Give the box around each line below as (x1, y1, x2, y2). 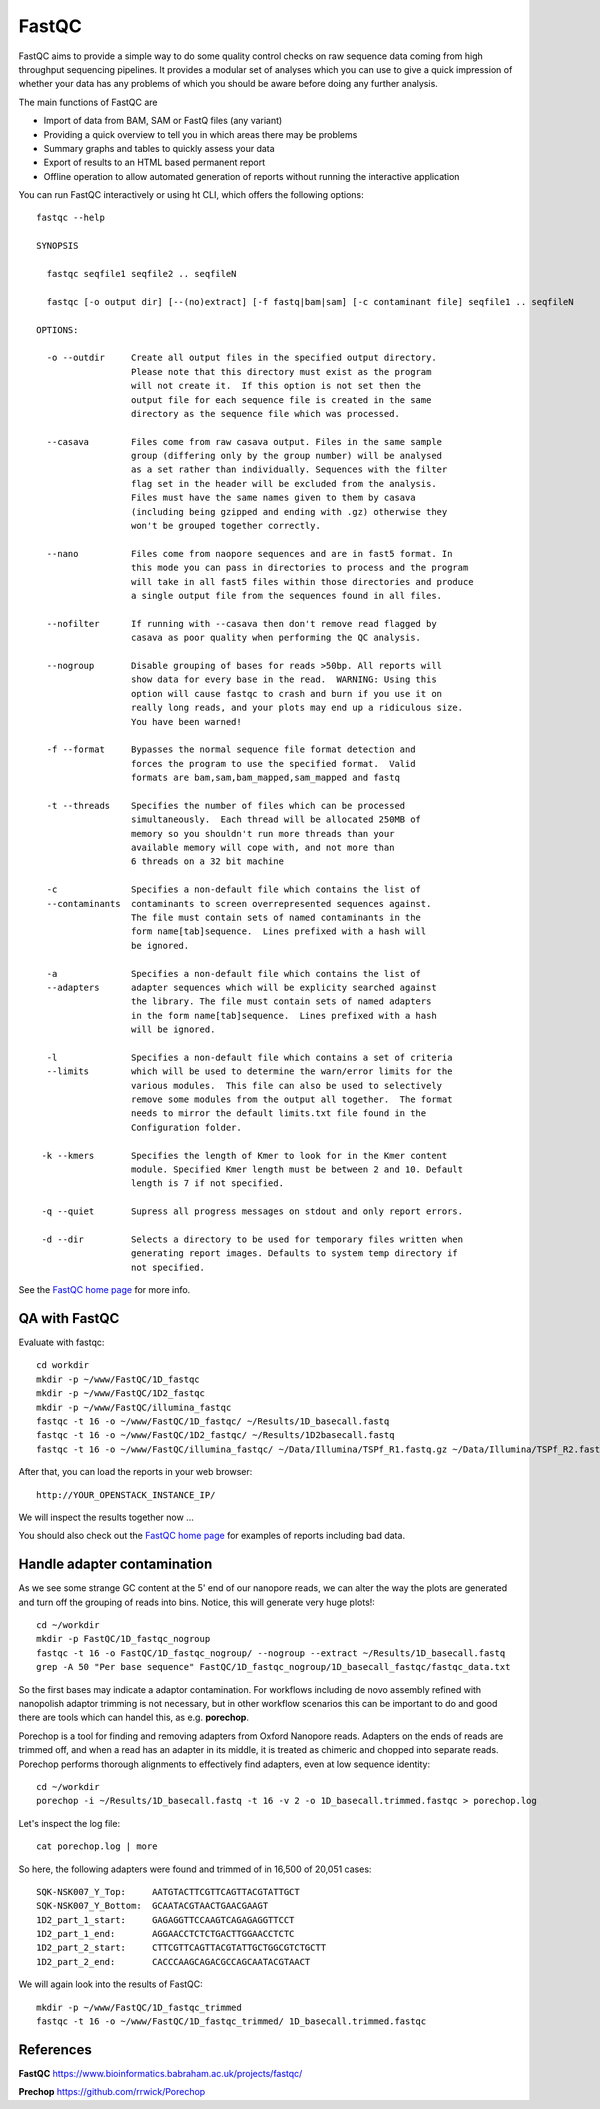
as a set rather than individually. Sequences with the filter (130, 464, 448, 475)
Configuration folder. (130, 1121, 242, 1133)
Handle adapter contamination (18, 1556, 213, 1573)
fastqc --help (36, 212, 105, 224)
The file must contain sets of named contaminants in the (130, 911, 422, 923)
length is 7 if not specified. (130, 1178, 285, 1189)
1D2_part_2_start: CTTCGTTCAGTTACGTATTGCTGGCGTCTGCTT (36, 1942, 327, 1954)
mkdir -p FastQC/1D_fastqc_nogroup (36, 1633, 211, 1645)
